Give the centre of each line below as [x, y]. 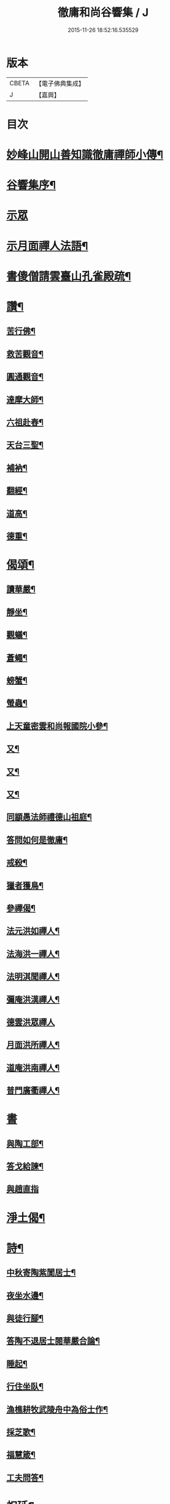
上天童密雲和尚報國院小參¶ [57, 726]
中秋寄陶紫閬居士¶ [41, 1273]
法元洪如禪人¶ [33, 931]
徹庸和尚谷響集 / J [103, 13]
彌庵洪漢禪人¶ [33, 999]
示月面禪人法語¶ [47, 246]
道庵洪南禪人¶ [33, 1067]
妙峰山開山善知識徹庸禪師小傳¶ [85, 155]
